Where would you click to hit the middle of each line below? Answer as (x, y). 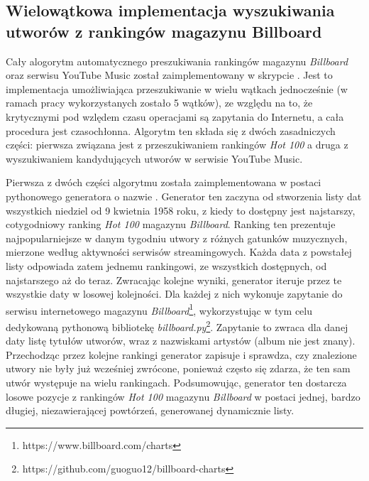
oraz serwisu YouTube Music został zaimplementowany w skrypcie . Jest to (169, 75)
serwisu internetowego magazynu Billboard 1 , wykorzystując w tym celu (159, 309)
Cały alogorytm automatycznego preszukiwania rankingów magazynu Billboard (177, 61)
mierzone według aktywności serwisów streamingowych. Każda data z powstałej (179, 252)
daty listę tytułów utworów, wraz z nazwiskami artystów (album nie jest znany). (181, 341)
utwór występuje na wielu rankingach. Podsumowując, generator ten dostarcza (176, 382)
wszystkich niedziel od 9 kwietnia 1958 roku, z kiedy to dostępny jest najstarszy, (181, 210)
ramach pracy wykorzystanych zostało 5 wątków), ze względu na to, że (159, 103)
